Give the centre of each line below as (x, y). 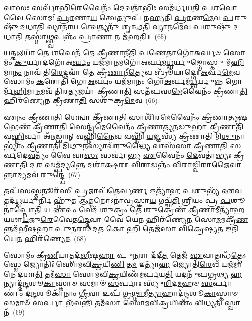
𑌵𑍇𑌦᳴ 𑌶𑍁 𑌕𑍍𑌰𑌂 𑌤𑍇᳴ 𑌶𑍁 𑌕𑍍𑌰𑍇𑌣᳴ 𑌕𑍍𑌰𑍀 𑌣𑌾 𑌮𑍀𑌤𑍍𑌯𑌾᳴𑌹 (162, 210)
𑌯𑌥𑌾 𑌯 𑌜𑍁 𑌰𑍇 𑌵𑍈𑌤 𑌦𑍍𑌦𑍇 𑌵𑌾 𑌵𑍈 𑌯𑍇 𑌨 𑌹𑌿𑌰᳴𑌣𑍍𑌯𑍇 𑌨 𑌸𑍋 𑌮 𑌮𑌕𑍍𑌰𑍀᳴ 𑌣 (126, 219)
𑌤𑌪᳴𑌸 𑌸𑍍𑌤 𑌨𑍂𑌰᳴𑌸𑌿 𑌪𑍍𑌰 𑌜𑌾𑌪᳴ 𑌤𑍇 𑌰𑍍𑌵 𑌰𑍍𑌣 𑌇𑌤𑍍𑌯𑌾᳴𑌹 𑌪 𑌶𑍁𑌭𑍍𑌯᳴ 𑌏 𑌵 (123, 191)
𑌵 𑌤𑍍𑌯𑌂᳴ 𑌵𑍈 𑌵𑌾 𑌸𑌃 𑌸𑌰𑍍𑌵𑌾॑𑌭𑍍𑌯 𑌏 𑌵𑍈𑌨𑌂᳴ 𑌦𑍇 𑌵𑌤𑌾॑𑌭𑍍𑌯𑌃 (129, 155)
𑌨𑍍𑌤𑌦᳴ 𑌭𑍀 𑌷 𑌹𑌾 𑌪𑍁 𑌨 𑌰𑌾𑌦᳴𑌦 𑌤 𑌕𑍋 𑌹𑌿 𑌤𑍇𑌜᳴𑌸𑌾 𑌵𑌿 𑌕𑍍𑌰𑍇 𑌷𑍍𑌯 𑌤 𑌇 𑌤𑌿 (121, 229)
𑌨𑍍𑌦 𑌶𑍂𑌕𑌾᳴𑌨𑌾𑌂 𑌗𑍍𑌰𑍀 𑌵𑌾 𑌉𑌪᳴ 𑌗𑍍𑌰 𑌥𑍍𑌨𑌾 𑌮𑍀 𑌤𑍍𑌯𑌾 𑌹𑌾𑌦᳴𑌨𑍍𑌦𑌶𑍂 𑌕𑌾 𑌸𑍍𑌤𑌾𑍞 (134, 293)
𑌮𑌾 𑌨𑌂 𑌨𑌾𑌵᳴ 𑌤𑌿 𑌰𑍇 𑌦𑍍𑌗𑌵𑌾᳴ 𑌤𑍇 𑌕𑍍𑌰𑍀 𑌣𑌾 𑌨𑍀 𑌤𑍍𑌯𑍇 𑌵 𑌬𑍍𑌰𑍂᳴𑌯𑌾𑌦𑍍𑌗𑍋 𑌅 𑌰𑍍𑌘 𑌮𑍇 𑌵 (122, 71)
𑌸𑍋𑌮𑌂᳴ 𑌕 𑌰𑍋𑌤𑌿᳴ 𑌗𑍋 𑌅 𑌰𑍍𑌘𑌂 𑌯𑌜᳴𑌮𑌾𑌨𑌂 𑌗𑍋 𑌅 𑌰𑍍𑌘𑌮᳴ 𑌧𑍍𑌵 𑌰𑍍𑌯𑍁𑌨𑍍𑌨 (114, 81)
